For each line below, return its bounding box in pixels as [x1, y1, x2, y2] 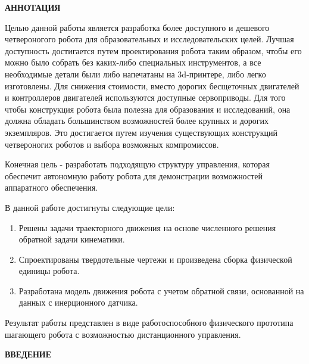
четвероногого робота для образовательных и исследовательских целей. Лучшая [5, 33, 294, 45]
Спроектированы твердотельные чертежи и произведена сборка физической [18, 253, 292, 265]
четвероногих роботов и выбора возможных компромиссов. [5, 138, 219, 150]
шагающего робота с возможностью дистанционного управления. [5, 328, 241, 340]
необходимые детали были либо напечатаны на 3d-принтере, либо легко [5, 67, 266, 80]
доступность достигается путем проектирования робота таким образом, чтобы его [5, 44, 302, 57]
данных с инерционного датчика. [18, 296, 138, 309]
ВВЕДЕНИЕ [5, 348, 52, 360]
